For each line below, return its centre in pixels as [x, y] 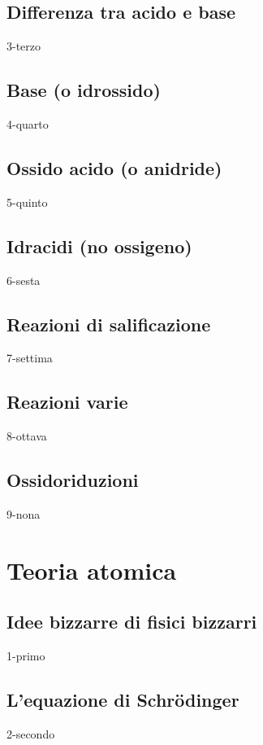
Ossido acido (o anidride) [114, 167]
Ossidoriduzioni [73, 480]
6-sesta [24, 280]
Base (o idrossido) [84, 90]
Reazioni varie [67, 402]
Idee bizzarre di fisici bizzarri [132, 622]
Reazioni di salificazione [109, 324]
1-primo [26, 656]
